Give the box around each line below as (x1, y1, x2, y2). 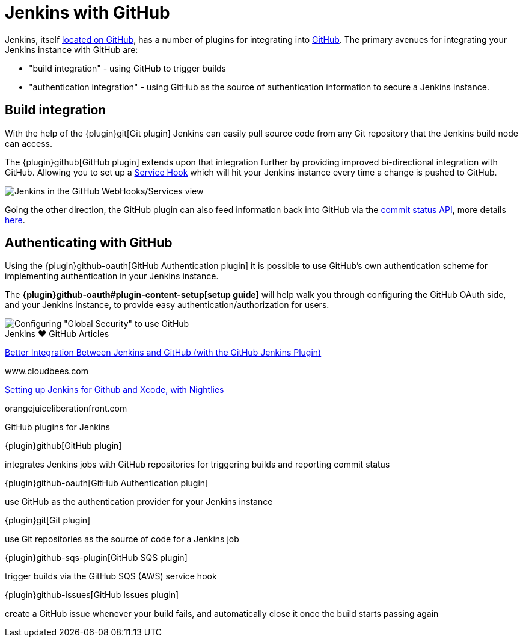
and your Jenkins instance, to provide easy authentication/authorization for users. (5, 300, 329, 310)
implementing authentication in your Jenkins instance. (5, 271, 219, 282)
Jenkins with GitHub (5, 2, 170, 23)
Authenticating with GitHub (5, 235, 173, 251)
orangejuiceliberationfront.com (5, 403, 127, 414)
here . (5, 214, 25, 225)
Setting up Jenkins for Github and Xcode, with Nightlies (5, 384, 224, 395)
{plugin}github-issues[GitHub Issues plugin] (5, 590, 179, 600)
